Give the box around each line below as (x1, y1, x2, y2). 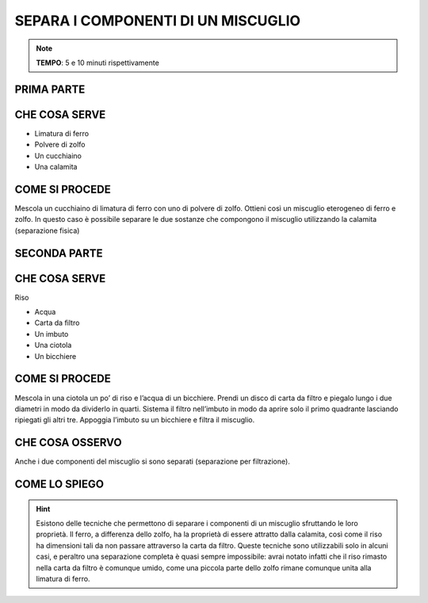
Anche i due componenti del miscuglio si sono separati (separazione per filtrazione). (14, 456, 291, 467)
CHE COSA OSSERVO (14, 436, 122, 449)
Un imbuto (34, 329, 69, 338)
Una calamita (34, 162, 78, 172)
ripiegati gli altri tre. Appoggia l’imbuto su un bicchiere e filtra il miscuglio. (14, 415, 255, 425)
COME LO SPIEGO (14, 478, 105, 490)
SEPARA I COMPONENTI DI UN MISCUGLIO (14, 12, 301, 29)
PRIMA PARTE (14, 82, 86, 96)
